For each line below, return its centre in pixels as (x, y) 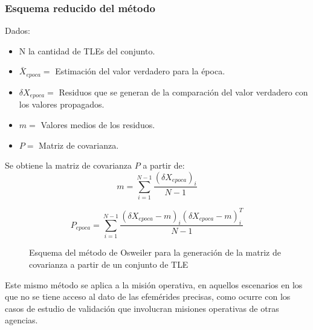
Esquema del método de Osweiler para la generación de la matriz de (155, 252)
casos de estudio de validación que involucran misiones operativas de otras (142, 308)
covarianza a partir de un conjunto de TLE (109, 264)
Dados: (18, 31)
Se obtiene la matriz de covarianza (69, 165)
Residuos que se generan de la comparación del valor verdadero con (183, 92)
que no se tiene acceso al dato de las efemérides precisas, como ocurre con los (148, 296)
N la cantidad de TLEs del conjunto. (87, 50)
